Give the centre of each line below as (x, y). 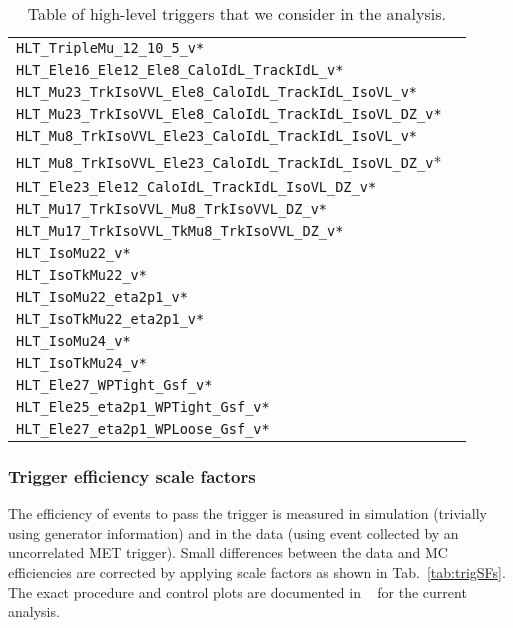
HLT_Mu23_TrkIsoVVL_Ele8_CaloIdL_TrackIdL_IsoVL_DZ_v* (229, 114)
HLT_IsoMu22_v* (73, 253)
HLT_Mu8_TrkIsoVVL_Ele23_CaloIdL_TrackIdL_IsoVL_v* (217, 136)
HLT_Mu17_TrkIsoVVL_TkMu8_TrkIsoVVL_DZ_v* (180, 231)
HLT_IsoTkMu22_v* (81, 275)
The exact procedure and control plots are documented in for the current (237, 591)
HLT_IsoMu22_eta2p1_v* (102, 297)
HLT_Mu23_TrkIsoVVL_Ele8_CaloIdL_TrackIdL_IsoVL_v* (217, 92)
